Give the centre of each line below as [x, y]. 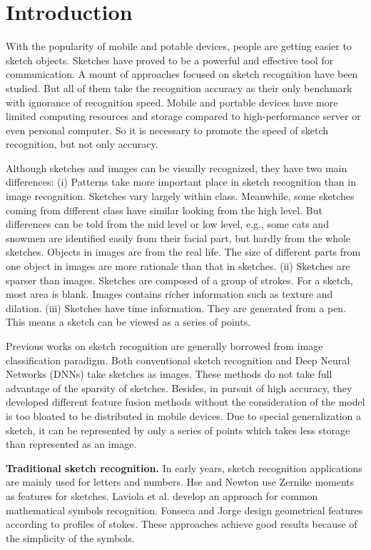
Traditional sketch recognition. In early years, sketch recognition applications [184, 467]
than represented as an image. [71, 444]
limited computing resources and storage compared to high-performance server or [183, 116]
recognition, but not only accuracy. [82, 144]
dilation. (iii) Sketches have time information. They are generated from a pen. [176, 307]
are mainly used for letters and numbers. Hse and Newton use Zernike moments [180, 482]
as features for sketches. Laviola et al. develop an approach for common [162, 495]
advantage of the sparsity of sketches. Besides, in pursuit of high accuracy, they [179, 387]
